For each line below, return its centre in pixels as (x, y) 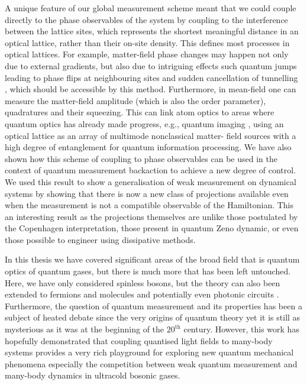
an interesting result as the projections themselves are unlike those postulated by (151, 216)
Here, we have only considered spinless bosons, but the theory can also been (143, 282)
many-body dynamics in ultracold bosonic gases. (93, 375)
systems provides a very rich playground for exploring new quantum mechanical (149, 352)
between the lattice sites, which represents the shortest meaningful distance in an (152, 31)
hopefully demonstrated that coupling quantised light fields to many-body (139, 340)
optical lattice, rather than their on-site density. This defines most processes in (147, 42)
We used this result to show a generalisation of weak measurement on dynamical (151, 181)
